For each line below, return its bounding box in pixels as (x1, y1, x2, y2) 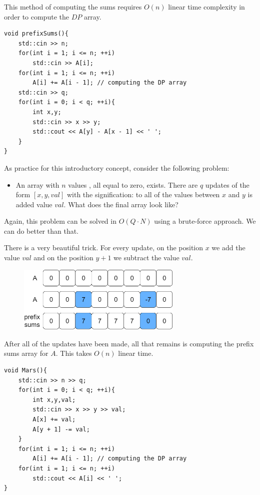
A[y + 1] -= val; (32, 425, 90, 433)
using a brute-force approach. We (154, 216, 256, 226)
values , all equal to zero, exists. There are (68, 179, 198, 190)
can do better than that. (4, 225, 79, 236)
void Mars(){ (4, 367, 47, 374)
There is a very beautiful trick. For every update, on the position (4, 242, 203, 253)
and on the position (33, 252, 93, 263)
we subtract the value (113, 252, 179, 263)
